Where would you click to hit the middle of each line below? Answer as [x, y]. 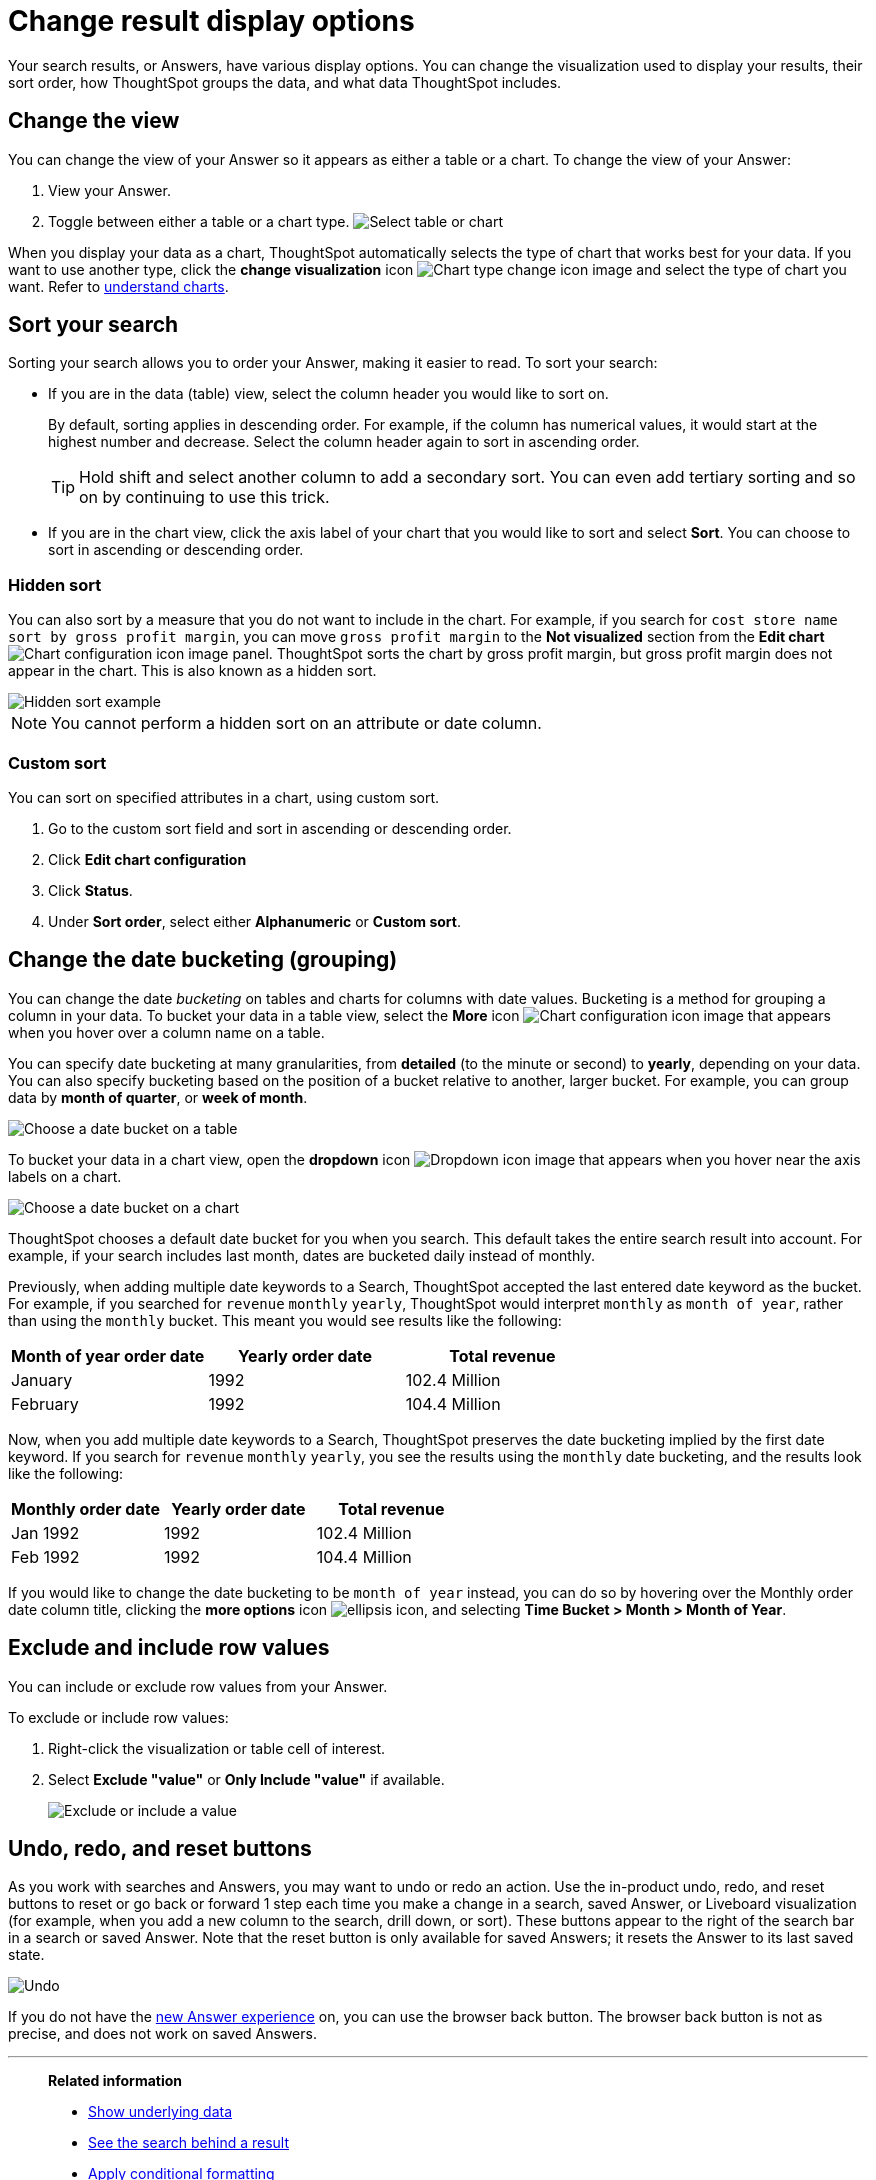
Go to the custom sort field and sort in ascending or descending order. [280, 828]
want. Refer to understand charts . [118, 286]
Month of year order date [108, 1355]
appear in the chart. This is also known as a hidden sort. [192, 671]
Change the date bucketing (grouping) [203, 960]
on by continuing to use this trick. [204, 497]
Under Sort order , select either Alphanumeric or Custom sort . [254, 921]
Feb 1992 [45, 1556]
